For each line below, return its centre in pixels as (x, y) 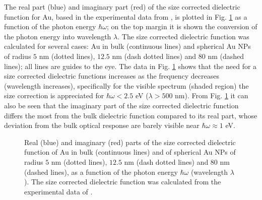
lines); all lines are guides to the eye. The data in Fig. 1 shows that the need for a (130, 66)
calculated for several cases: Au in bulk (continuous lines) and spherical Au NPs (127, 46)
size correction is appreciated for (54, 95)
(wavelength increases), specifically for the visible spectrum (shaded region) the (126, 85)
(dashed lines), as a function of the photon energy (101, 172)
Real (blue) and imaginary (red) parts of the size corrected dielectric (130, 142)
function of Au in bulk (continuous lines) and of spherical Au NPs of (130, 152)
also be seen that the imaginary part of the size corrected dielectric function (121, 105)
